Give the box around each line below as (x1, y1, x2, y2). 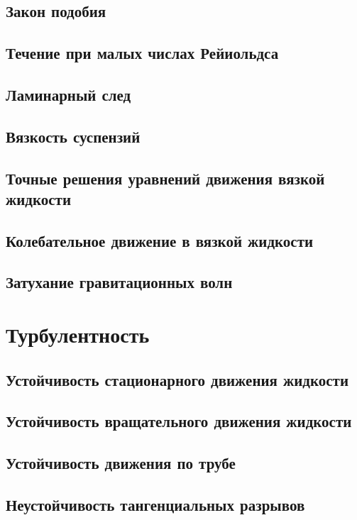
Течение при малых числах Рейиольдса (6, 42, 279, 64)
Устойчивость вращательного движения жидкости (6, 410, 352, 432)
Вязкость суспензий (6, 125, 141, 147)
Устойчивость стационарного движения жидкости (6, 368, 349, 390)
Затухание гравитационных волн (6, 271, 233, 293)
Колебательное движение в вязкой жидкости (6, 229, 314, 251)
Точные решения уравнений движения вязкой (6, 167, 325, 189)
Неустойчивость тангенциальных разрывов (6, 493, 305, 515)
